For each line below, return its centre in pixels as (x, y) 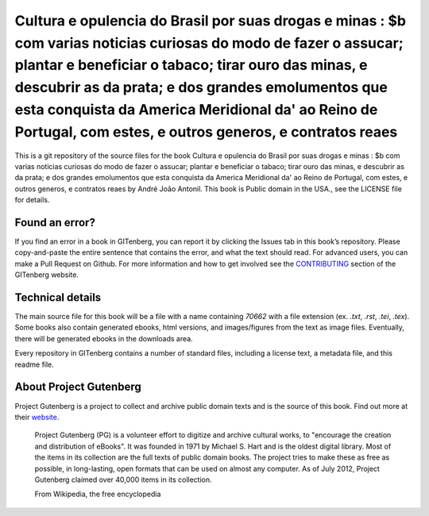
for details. (32, 200)
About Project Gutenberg (78, 387)
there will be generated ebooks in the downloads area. (104, 338)
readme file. (35, 364)
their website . (37, 417)
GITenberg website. (47, 275)
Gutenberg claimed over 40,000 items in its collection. (123, 479)
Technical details (58, 297)
